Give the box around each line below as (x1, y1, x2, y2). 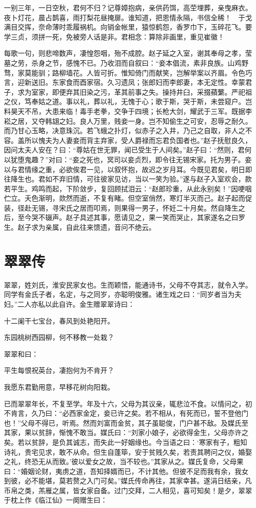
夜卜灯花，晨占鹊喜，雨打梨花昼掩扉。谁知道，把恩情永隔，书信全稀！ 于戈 (4, 12, 252, 22)
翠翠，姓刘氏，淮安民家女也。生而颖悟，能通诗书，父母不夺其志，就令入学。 (4, 279, 252, 290)
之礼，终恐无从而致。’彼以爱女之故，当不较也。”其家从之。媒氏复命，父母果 (4, 456, 244, 467)
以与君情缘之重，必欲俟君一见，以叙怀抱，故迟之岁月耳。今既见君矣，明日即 (4, 164, 252, 174)
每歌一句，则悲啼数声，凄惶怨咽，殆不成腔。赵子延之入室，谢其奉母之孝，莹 (4, 48, 252, 58)
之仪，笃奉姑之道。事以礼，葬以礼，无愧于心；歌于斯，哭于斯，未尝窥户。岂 (4, 96, 252, 107)
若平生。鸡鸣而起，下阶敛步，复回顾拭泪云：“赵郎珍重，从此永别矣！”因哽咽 (4, 183, 252, 193)
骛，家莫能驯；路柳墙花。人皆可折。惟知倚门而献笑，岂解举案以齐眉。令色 (4, 67, 245, 77)
